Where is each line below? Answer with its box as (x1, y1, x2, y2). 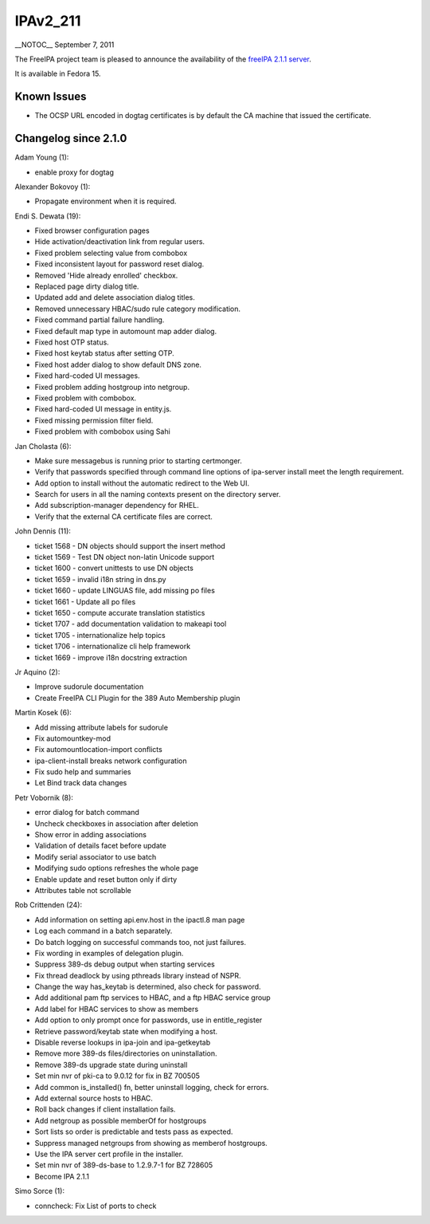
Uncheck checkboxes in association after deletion (34, 818, 199, 828)
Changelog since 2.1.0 (14, 132, 127, 145)
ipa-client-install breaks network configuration (34, 756, 187, 765)
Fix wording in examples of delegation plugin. (34, 948, 184, 958)
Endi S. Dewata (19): (14, 211, 81, 221)
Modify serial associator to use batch (34, 852, 157, 861)
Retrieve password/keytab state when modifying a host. (34, 1026, 218, 1036)
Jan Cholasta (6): (14, 441, 72, 451)
